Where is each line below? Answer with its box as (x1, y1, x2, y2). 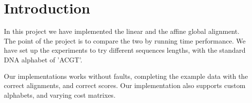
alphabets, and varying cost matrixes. (4, 89, 116, 100)
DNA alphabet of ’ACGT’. (4, 54, 83, 64)
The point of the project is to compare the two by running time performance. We (4, 35, 246, 45)
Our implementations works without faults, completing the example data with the (4, 71, 248, 81)
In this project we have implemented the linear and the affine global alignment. (4, 26, 240, 36)
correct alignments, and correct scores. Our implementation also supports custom (4, 80, 246, 90)
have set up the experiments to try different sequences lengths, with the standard (4, 45, 246, 55)
